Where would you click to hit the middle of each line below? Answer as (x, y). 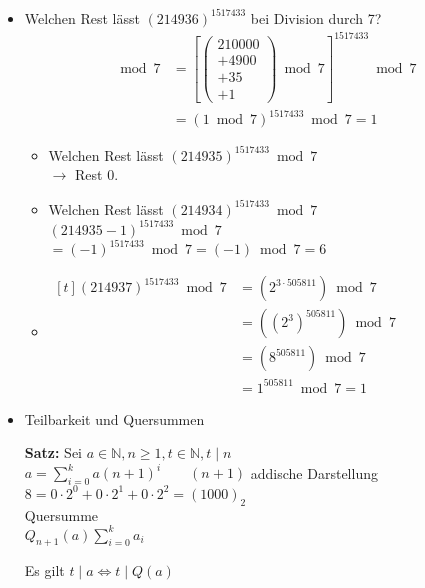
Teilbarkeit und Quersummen (114, 418)
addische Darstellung (314, 472)
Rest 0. (96, 174)
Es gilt (44, 570)
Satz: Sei (53, 452)
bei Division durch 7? (316, 17)
